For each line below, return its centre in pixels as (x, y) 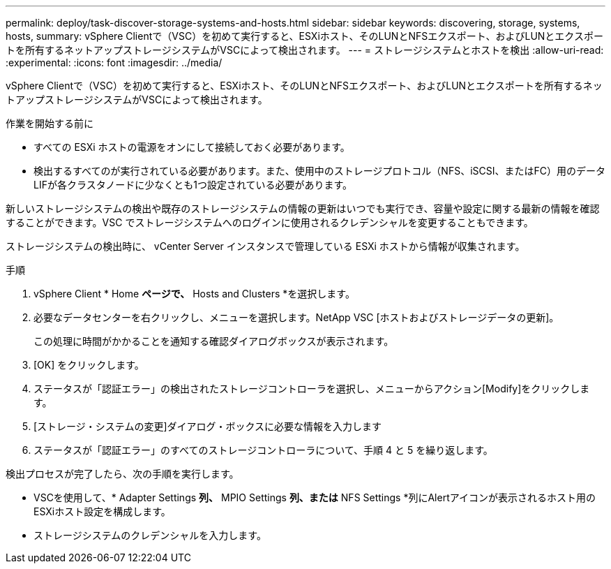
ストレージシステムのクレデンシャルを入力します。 (150, 535)
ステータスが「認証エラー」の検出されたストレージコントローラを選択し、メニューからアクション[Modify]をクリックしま (312, 389)
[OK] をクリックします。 (89, 365)
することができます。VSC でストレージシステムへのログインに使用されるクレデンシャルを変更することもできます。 (270, 222)
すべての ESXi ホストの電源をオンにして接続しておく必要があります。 (192, 147)
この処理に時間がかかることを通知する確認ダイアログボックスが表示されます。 (214, 341)
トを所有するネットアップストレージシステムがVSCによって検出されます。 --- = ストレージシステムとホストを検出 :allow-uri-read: (305, 50)
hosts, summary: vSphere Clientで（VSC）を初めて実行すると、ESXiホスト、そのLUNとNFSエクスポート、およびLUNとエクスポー (304, 36)
